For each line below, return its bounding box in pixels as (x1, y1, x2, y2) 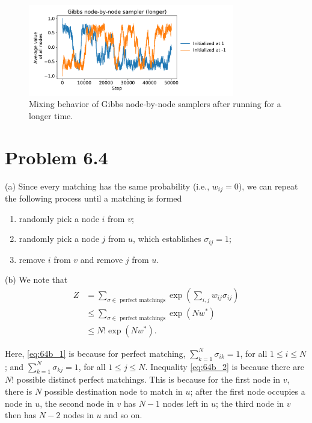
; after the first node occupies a (190, 384, 305, 397)
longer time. (29, 109, 73, 122)
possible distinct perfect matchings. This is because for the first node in (16, 373, 281, 386)
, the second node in (40, 397, 114, 409)
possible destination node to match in (44, 384, 183, 397)
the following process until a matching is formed (5, 192, 182, 205)
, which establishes (133, 232, 201, 245)
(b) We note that (5, 273, 68, 286)
